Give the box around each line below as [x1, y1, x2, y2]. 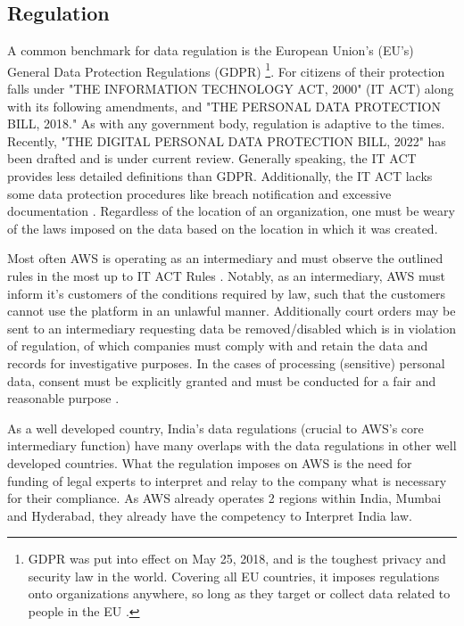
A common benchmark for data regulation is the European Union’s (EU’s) [7, 41, 414, 60]
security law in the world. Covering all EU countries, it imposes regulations [28, 566, 440, 585]
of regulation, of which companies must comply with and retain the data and [7, 336, 428, 355]
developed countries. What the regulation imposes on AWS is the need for [7, 453, 412, 472]
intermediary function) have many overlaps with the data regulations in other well [7, 436, 457, 455]
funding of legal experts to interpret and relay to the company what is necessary [7, 471, 447, 490]
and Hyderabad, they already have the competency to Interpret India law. [7, 506, 413, 524]
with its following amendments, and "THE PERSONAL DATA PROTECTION [7, 96, 441, 115]
